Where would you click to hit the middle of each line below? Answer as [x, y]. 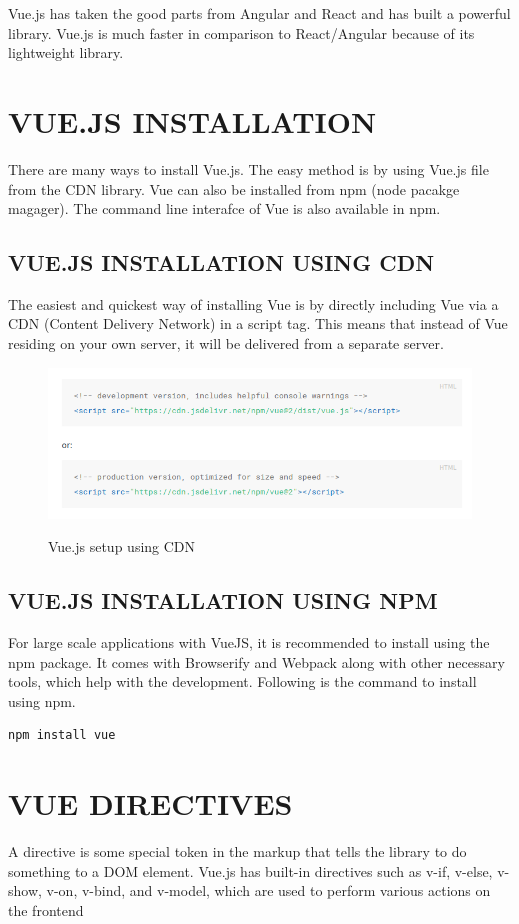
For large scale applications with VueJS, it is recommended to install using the [249, 642]
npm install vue [62, 735]
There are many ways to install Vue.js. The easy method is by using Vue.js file [248, 168]
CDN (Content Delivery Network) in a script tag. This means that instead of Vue [258, 323]
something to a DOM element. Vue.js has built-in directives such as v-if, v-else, [250, 870]
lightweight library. [66, 52]
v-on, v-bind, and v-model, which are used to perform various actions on [268, 890]
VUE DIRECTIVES [150, 803]
